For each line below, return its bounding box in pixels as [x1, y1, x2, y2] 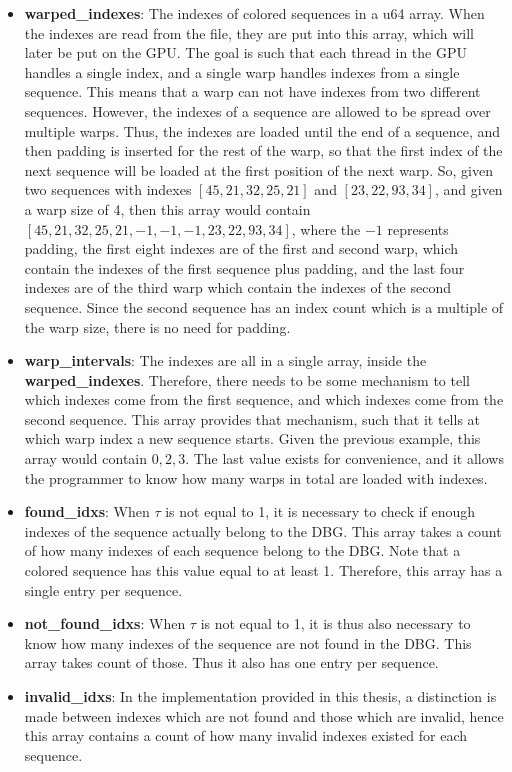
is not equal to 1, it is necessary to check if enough [165, 501, 476, 522]
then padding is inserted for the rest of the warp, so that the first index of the [24, 140, 503, 161]
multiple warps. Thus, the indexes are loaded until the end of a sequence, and [24, 120, 501, 141]
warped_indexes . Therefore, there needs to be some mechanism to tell [24, 369, 470, 390]
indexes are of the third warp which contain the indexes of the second [24, 277, 451, 298]
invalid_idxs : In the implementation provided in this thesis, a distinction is [24, 686, 497, 706]
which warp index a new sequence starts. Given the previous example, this [24, 428, 481, 449]
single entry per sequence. [24, 579, 183, 600]
